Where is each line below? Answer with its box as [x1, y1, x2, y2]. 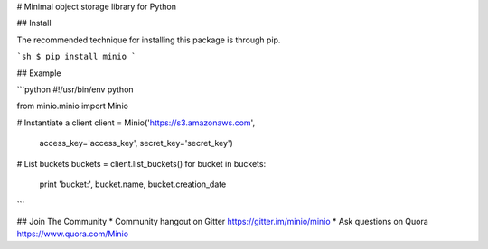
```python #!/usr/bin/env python [16, 84, 135, 95]
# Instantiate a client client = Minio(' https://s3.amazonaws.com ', [16, 117, 256, 128]
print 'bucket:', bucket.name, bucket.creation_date [39, 179, 227, 189]
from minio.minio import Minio [16, 100, 128, 112]
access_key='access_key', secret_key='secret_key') [39, 138, 234, 149]
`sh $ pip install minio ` [16, 51, 136, 62]
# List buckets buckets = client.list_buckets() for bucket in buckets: [16, 158, 267, 169]
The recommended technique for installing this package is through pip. [16, 34, 281, 45]
